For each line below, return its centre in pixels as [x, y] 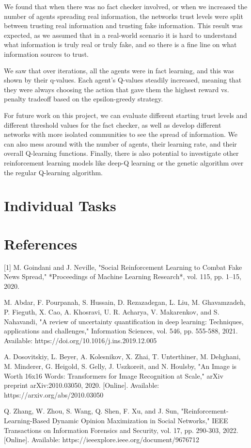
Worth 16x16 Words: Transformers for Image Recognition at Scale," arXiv [114, 375]
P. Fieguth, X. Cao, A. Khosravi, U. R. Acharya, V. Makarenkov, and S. [112, 311]
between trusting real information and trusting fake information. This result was [123, 25]
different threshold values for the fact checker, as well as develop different [113, 124]
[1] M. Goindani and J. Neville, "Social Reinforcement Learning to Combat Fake [123, 267]
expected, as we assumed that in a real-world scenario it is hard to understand [120, 35]
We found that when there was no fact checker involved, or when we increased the [126, 6]
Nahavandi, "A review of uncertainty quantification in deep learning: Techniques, [124, 321]
